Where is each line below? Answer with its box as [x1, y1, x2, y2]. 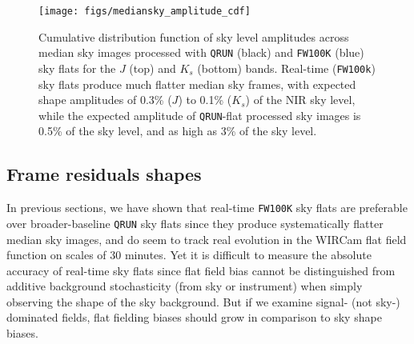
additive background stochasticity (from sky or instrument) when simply [6, 278, 363, 294]
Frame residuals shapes [6, 162, 202, 186]
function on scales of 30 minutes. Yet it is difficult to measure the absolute [6, 246, 372, 263]
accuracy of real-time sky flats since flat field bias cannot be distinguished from [6, 262, 396, 278]
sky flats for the [38, 59, 116, 76]
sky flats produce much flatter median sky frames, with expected [38, 75, 356, 92]
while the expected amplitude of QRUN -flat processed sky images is [38, 106, 361, 123]
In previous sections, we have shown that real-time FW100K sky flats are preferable [6, 199, 408, 216]
